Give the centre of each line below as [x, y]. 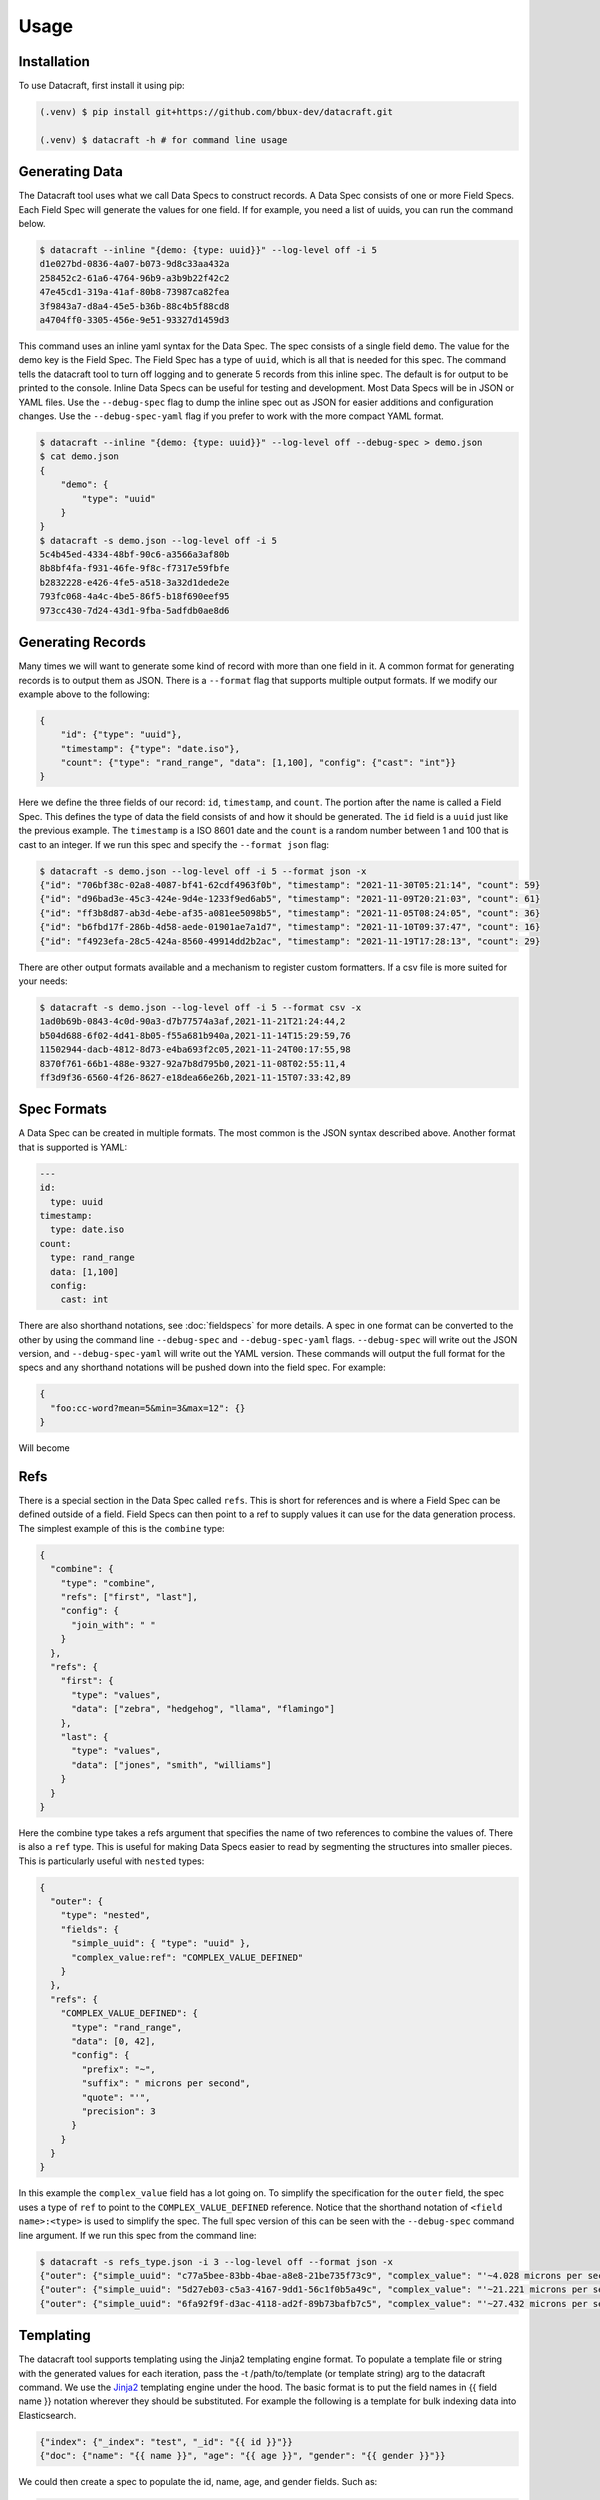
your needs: [43, 981]
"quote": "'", [116, 2097]
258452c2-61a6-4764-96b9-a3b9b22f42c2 [134, 278]
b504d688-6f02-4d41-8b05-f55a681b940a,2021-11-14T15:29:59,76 [195, 1035]
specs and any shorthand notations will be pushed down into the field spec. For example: [202, 1367]
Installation [54, 61]
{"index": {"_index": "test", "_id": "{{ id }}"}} [166, 2441]
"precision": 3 [119, 2111]
